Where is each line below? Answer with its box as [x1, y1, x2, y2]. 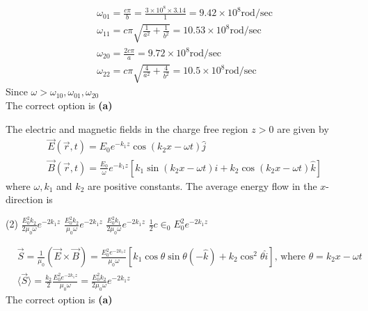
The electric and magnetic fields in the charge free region [6, 121, 248, 136]
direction [6, 192, 43, 207]
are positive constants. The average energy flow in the [87, 178, 317, 193]
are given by [277, 121, 329, 136]
